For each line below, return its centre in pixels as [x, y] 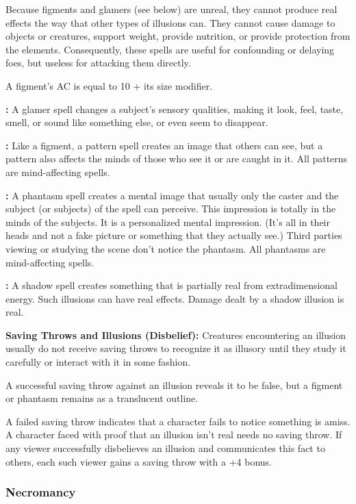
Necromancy [41, 492]
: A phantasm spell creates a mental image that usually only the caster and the [172, 195]
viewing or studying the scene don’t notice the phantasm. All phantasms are [166, 248]
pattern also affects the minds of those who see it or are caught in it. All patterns [177, 159]
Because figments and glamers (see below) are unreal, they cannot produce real [171, 9]
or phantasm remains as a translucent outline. [102, 398]
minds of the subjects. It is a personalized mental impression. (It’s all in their [168, 222]
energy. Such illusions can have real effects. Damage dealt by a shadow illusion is [175, 298]
